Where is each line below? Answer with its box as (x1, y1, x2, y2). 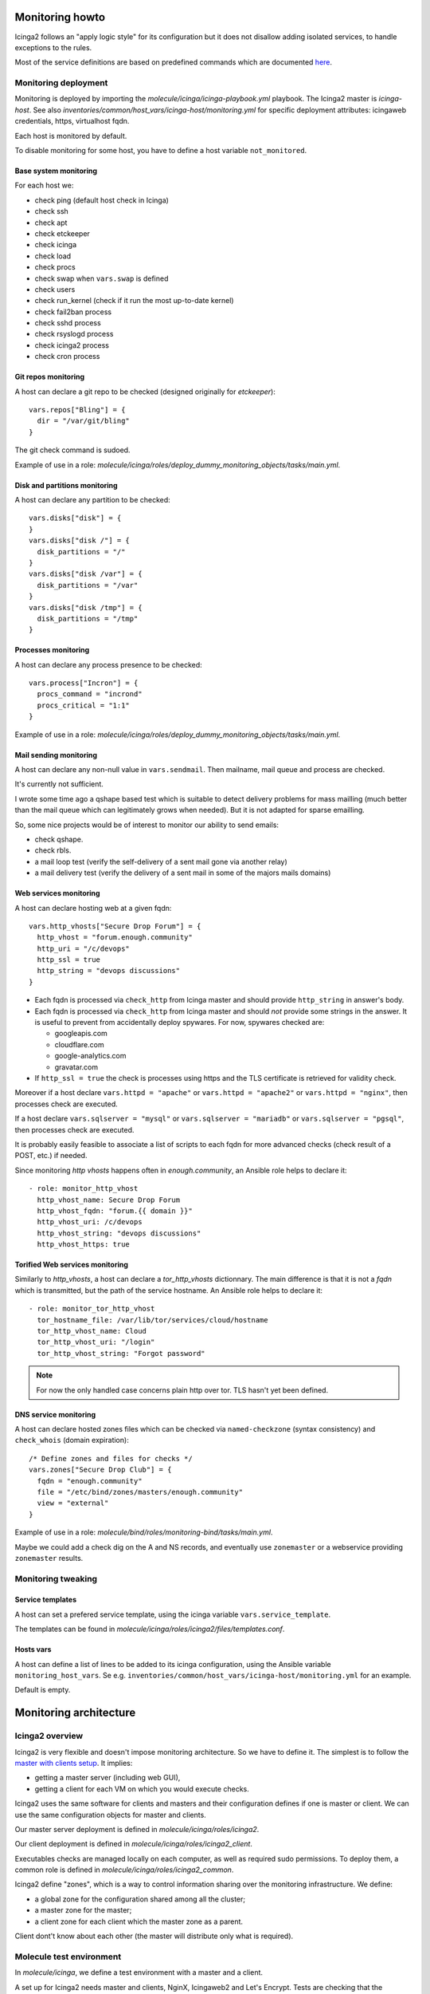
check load (34, 251, 72, 261)
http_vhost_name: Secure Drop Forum (37, 1195, 181, 1204)
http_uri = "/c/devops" (37, 944, 131, 953)
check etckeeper (34, 228, 91, 238)
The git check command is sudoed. (14, 445, 131, 455)
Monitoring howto (14, 10, 106, 24)
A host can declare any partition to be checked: (14, 495, 170, 504)
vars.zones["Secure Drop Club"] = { (29, 1465, 172, 1475)
